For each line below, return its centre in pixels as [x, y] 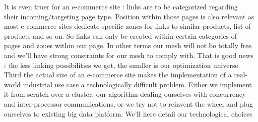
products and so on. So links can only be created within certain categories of [121, 35]
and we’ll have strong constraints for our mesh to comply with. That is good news [129, 55]
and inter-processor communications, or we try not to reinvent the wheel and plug [129, 103]
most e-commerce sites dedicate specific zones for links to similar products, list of [128, 26]
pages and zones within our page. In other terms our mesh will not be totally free [128, 45]
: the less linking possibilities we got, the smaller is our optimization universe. [122, 65]
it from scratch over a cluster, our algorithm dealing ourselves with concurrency [125, 94]
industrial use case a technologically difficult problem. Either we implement [137, 84]
